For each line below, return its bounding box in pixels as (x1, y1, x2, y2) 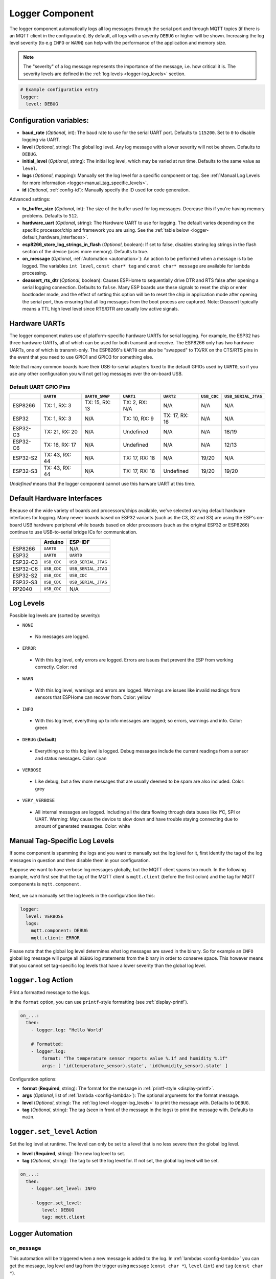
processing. (22, 270, 48, 276)
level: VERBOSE (26, 913, 64, 919)
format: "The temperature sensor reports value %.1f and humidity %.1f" (41, 1055, 228, 1062)
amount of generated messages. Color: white (35, 823, 130, 829)
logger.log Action (9, 976, 74, 984)
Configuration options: (9, 1076, 57, 1082)
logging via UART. (22, 137, 60, 143)
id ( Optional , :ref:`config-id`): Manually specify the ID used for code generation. (22, 187, 190, 193)
